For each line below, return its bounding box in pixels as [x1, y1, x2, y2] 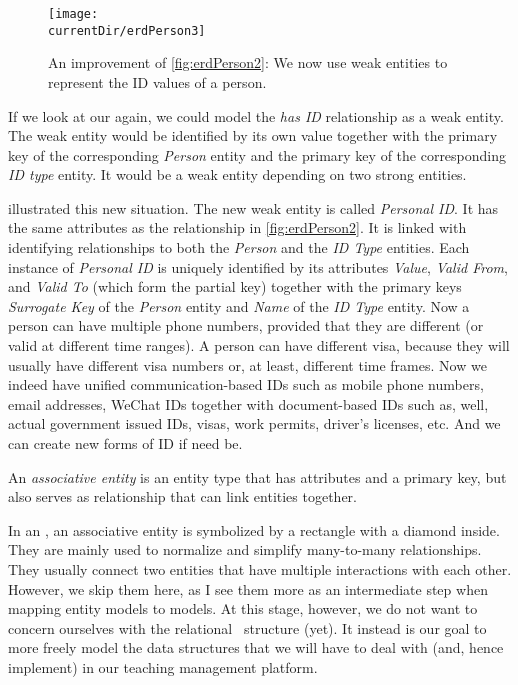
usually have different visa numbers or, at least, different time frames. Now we [8, 354, 487, 375]
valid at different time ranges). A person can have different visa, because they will [8, 335, 510, 356]
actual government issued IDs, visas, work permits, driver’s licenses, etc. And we [8, 413, 501, 434]
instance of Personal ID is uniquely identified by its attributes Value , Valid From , [8, 256, 508, 277]
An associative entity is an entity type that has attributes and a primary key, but [8, 466, 507, 487]
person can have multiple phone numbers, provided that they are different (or [8, 315, 484, 336]
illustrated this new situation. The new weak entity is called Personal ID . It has [8, 197, 499, 218]
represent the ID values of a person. [48, 71, 267, 92]
